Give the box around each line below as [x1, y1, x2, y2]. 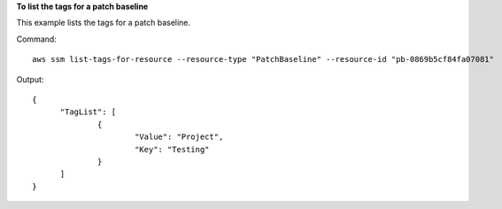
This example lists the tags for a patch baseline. [16, 18, 190, 28]
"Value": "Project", [134, 132, 224, 142]
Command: [16, 34, 57, 44]
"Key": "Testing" [134, 144, 210, 154]
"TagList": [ [59, 107, 117, 117]
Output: [16, 74, 44, 84]
